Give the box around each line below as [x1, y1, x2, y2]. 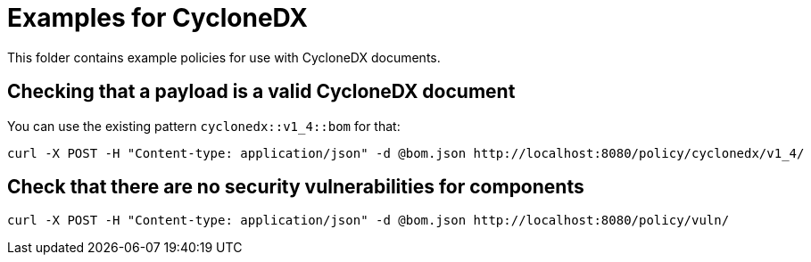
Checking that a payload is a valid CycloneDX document [7, 80, 516, 103]
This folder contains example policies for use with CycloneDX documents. [7, 49, 441, 65]
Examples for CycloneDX [7, 3, 308, 33]
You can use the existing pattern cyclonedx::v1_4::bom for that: [7, 118, 401, 134]
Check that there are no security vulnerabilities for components [7, 176, 584, 199]
